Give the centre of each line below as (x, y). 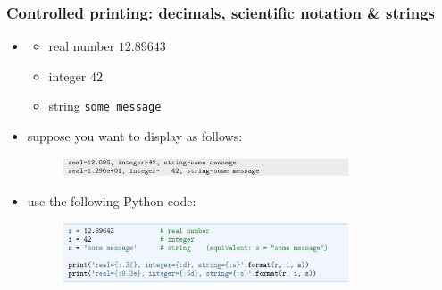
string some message (105, 106)
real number (82, 46)
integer (67, 75)
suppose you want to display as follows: (135, 136)
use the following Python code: (112, 200)
